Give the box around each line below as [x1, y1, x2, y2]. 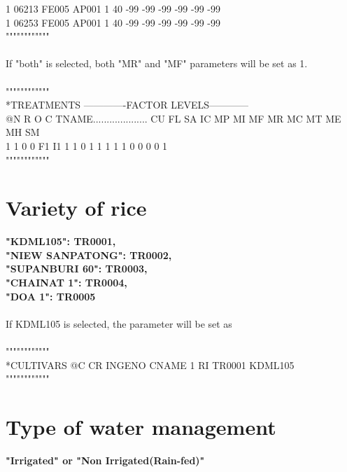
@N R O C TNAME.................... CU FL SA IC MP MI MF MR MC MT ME [6, 111, 341, 125]
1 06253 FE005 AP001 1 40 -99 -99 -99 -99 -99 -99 [6, 15, 220, 29]
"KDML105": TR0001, [6, 234, 116, 249]
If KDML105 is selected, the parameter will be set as [6, 316, 232, 331]
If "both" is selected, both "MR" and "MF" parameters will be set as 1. [6, 56, 308, 71]
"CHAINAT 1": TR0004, [6, 275, 127, 290]
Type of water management [6, 412, 276, 440]
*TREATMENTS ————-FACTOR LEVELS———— [6, 97, 249, 112]
